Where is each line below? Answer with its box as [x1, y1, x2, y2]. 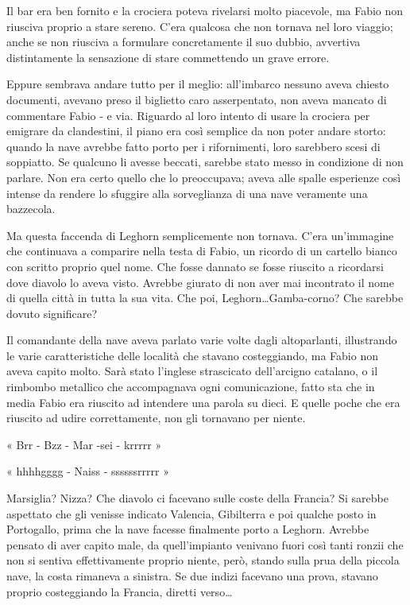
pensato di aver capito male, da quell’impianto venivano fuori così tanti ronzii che [6, 536, 404, 553]
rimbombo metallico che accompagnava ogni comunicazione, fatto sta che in [6, 378, 375, 395]
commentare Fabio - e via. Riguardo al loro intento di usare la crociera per [6, 107, 370, 123]
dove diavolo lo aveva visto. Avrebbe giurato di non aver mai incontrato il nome [6, 273, 394, 290]
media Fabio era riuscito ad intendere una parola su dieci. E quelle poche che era [6, 394, 400, 410]
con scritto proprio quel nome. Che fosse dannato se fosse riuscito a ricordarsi [6, 258, 384, 274]
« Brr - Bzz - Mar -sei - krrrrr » [6, 436, 162, 452]
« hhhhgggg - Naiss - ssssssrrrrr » [6, 463, 169, 479]
